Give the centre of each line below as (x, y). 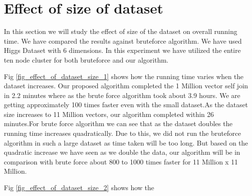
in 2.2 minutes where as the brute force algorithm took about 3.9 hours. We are (122, 95)
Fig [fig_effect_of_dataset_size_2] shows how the (79, 188)
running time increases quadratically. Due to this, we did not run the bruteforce (123, 133)
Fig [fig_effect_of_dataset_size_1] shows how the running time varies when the (124, 76)
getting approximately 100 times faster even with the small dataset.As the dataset (126, 105)
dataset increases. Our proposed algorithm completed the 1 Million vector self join (126, 86)
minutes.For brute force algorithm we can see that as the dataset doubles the (118, 123)
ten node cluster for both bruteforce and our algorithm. (86, 59)
